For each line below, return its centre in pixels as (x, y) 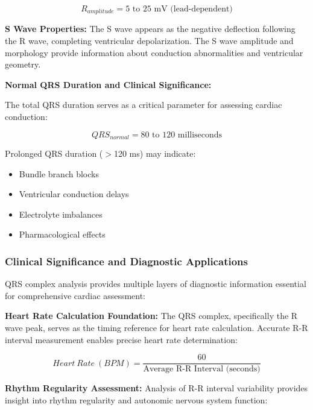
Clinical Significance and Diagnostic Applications (126, 261)
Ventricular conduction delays (74, 194)
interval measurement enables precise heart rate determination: (121, 339)
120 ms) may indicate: (155, 153)
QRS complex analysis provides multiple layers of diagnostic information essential (156, 284)
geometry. (23, 64)
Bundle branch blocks (59, 173)
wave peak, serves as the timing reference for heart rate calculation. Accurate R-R (156, 328)
